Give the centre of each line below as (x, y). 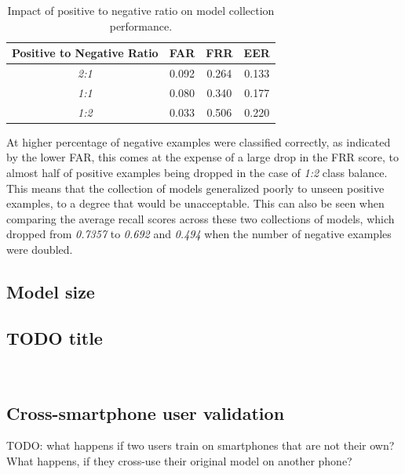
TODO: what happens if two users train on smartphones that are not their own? (201, 445)
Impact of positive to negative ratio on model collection (141, 10)
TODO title (55, 337)
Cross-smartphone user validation (146, 412)
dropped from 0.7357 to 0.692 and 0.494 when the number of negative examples (199, 234)
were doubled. (40, 249)
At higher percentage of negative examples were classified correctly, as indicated (199, 141)
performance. (141, 25)
